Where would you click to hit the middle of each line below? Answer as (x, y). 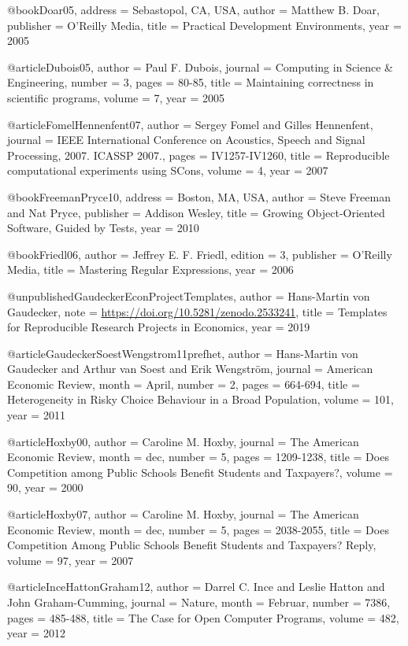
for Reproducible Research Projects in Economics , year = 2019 (159, 327)
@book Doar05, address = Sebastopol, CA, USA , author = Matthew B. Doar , (193, 9)
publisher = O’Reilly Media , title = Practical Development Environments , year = (204, 25)
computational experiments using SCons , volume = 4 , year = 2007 (168, 170)
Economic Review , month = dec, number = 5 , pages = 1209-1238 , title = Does (198, 457)
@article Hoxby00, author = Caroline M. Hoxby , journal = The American (183, 441)
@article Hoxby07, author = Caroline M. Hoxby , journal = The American (183, 514)
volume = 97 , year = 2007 (70, 560)
